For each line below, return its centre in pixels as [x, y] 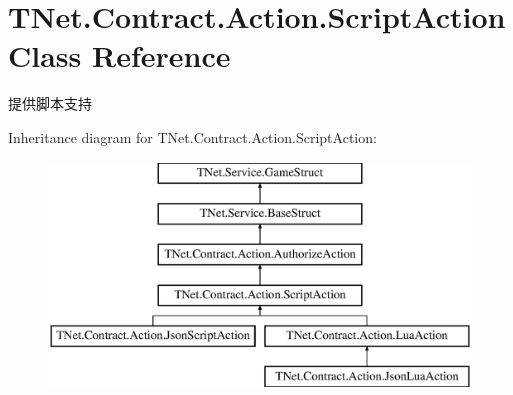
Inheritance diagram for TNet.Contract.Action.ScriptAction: [192, 136]
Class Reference [119, 55]
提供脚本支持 [50, 103]
